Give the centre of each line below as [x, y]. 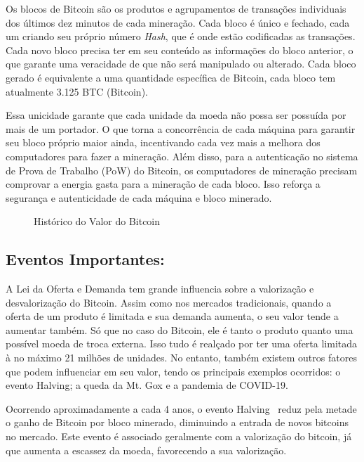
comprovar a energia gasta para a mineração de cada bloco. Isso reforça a [163, 184]
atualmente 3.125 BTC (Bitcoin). [77, 91]
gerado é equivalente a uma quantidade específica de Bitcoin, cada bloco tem [171, 77]
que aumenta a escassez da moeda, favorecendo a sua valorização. [146, 450]
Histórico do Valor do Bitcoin [97, 221]
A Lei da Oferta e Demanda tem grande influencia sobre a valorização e [160, 289]
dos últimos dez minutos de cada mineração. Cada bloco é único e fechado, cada [178, 22]
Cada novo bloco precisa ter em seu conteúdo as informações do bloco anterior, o [180, 50]
